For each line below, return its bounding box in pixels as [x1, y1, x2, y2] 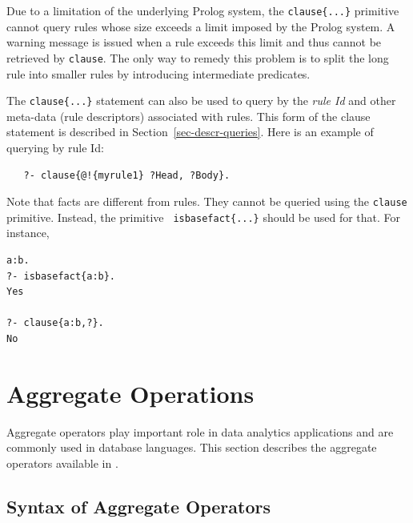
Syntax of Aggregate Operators [6, 493, 271, 518]
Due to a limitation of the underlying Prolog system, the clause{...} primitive [6, 2, 399, 18]
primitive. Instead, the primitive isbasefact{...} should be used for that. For [6, 208, 401, 225]
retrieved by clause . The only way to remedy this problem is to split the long [6, 49, 389, 66]
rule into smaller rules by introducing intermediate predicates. [6, 65, 311, 82]
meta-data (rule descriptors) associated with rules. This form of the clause [6, 107, 371, 124]
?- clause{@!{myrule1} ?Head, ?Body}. [23, 169, 231, 181]
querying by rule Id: [6, 139, 104, 155]
